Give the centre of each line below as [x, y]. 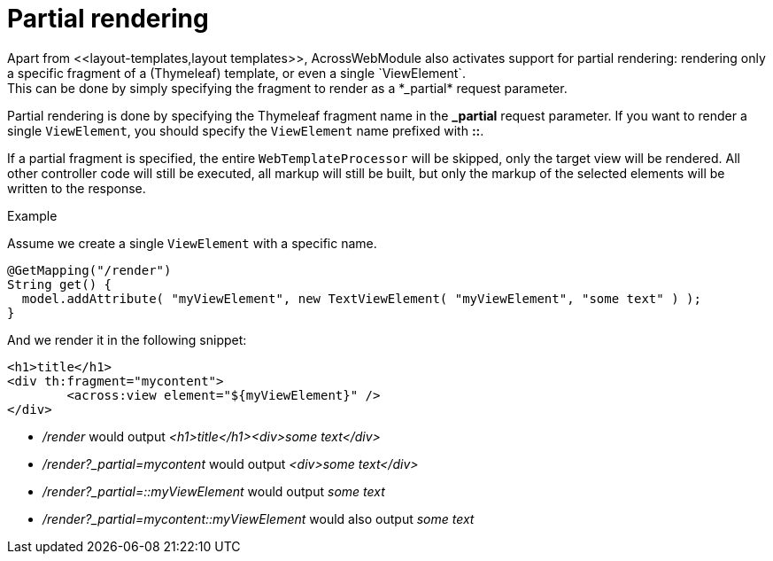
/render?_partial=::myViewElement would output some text [214, 491]
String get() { [60, 284]
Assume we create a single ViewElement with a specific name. [192, 243]
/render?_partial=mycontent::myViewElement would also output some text [259, 518]
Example [32, 215]
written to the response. [77, 188]
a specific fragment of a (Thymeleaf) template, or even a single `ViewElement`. [236, 73]
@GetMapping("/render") [89, 270]
